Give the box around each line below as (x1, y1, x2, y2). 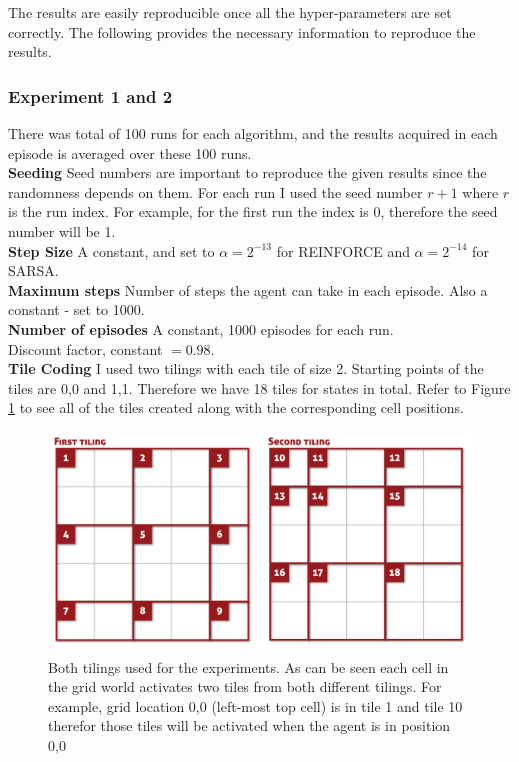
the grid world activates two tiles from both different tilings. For (48, 676, 442, 697)
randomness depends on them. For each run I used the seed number (8, 181, 423, 202)
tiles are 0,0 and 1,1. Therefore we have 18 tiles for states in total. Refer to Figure (8, 377, 511, 398)
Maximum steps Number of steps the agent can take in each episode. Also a (8, 279, 488, 300)
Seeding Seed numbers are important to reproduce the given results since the (8, 162, 487, 183)
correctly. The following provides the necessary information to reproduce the (8, 21, 476, 42)
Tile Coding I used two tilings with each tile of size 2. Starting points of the (8, 358, 484, 379)
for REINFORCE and (276, 240, 410, 261)
